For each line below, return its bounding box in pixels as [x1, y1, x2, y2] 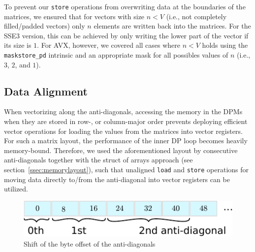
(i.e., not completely [166, 11, 227, 21]
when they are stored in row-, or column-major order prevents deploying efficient [4, 116, 248, 126]
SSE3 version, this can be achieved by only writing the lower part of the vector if [4, 30, 249, 40]
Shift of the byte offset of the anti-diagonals [24, 238, 156, 249]
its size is [4, 40, 32, 50]
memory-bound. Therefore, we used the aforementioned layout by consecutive [4, 145, 238, 155]
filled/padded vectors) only [4, 21, 85, 31]
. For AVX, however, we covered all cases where [37, 40, 181, 50]
